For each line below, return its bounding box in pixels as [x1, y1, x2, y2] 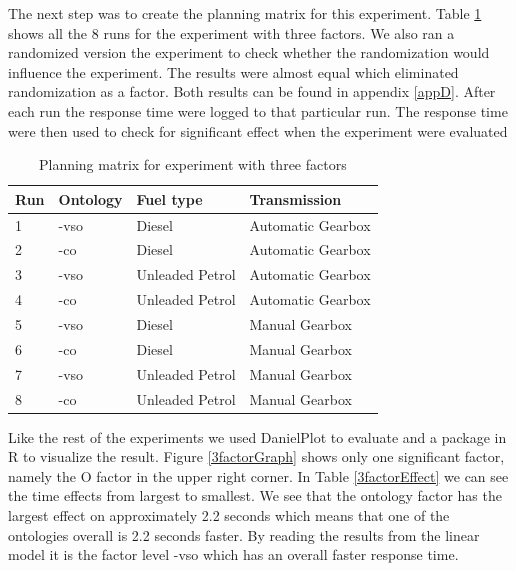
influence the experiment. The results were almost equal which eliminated [8, 61, 459, 82]
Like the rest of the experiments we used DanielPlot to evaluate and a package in [8, 426, 507, 447]
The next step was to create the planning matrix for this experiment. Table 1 [8, 3, 482, 23]
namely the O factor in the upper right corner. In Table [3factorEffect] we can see [8, 465, 509, 486]
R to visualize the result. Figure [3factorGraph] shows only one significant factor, [8, 446, 505, 467]
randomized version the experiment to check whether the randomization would [8, 42, 490, 63]
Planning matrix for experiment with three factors [38, 154, 347, 175]
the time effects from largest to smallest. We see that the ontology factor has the [8, 485, 502, 506]
